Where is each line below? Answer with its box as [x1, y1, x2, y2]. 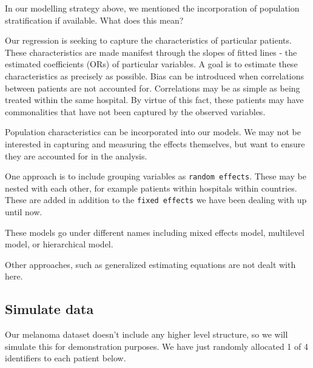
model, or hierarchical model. [5, 238, 113, 250]
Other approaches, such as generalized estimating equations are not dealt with [5, 258, 296, 270]
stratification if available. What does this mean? [5, 13, 184, 26]
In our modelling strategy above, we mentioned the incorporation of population [5, 2, 300, 14]
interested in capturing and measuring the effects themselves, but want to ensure [5, 137, 305, 150]
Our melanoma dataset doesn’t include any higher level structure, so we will [5, 328, 288, 341]
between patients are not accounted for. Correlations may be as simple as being [5, 81, 300, 94]
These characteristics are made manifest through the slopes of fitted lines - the [5, 45, 297, 58]
